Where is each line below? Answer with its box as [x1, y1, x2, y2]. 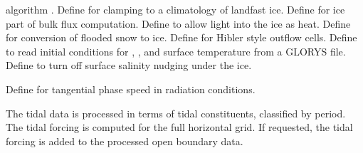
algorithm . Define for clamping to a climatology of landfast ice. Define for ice [6, 2, 345, 16]
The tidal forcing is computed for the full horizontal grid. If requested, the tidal [6, 120, 353, 134]
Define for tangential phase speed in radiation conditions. [6, 81, 256, 96]
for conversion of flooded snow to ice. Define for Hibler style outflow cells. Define [6, 30, 357, 45]
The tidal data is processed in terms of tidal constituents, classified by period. [6, 105, 346, 120]
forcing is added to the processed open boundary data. [6, 133, 243, 148]
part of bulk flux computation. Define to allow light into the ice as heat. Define [6, 16, 351, 31]
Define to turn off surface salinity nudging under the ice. [6, 58, 252, 73]
